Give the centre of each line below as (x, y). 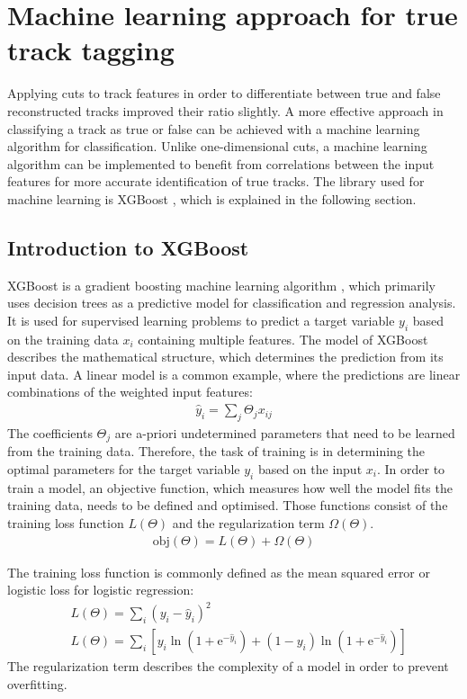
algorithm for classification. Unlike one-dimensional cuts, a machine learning (217, 146)
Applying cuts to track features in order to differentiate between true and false (224, 93)
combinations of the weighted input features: (130, 392)
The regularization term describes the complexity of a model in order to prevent (228, 666)
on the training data (63, 339)
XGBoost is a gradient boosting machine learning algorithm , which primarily (221, 285)
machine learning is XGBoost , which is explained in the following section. (212, 198)
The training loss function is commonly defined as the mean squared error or (219, 572)
